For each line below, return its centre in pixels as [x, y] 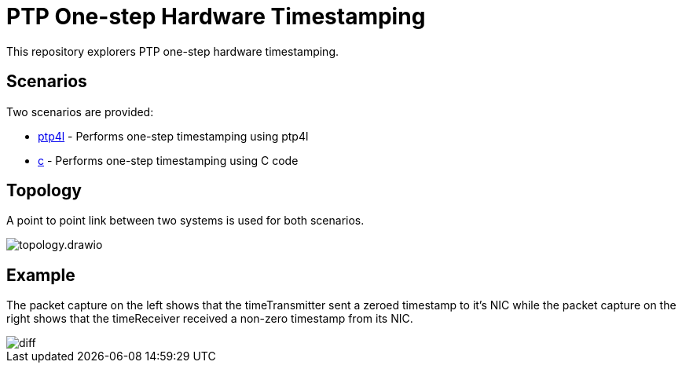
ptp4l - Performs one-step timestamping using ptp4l [173, 136]
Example [41, 275]
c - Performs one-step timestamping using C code [168, 160]
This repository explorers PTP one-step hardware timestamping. [173, 51]
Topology [44, 191]
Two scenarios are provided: [80, 111]
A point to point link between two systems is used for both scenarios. [185, 221]
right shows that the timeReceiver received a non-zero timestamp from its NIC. [210, 319]
